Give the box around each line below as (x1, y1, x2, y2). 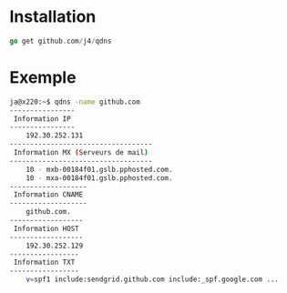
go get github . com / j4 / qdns (9, 36, 112, 45)
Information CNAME (13, 190, 84, 199)
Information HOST (13, 224, 79, 233)
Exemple (9, 67, 77, 87)
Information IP (13, 114, 71, 124)
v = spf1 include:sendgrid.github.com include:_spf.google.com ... (26, 275, 280, 284)
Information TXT (13, 258, 76, 268)
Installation (9, 6, 97, 27)
